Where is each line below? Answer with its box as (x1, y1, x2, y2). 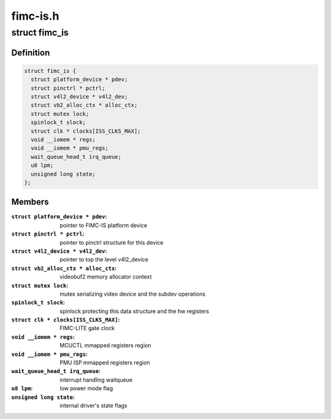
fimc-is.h (11, 9, 59, 23)
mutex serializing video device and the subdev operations (59, 290, 205, 298)
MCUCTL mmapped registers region (59, 342, 151, 349)
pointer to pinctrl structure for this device (59, 239, 164, 246)
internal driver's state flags (59, 402, 127, 409)
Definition (11, 47, 50, 58)
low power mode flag (59, 385, 113, 392)
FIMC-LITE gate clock (59, 325, 115, 332)
